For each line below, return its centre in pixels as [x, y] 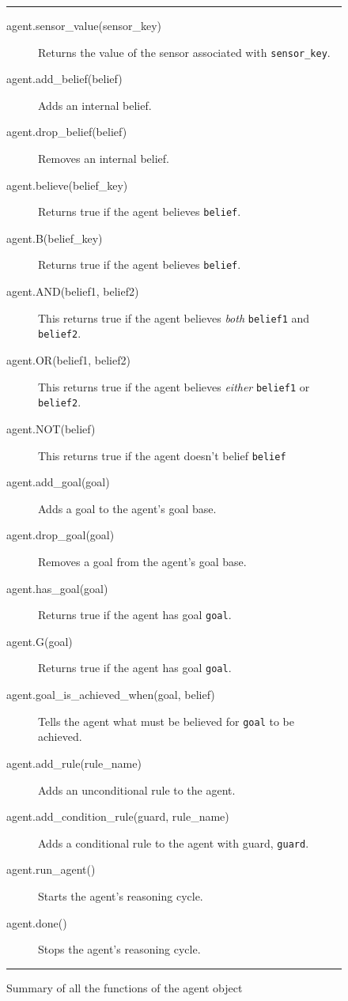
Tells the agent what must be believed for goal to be [166, 721]
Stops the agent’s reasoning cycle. [119, 949]
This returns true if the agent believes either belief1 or [174, 386]
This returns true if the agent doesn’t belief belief [162, 455]
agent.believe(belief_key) [67, 185]
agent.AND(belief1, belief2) [73, 291]
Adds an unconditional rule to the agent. [137, 789]
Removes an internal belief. [104, 159]
